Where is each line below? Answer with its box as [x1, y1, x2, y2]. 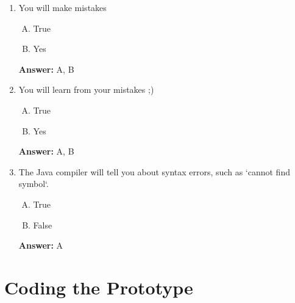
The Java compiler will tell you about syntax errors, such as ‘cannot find [18, 165, 290, 178]
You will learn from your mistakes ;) [18, 83, 154, 96]
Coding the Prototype [4, 274, 193, 299]
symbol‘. [18, 177, 49, 190]
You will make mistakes [18, 1, 107, 13]
